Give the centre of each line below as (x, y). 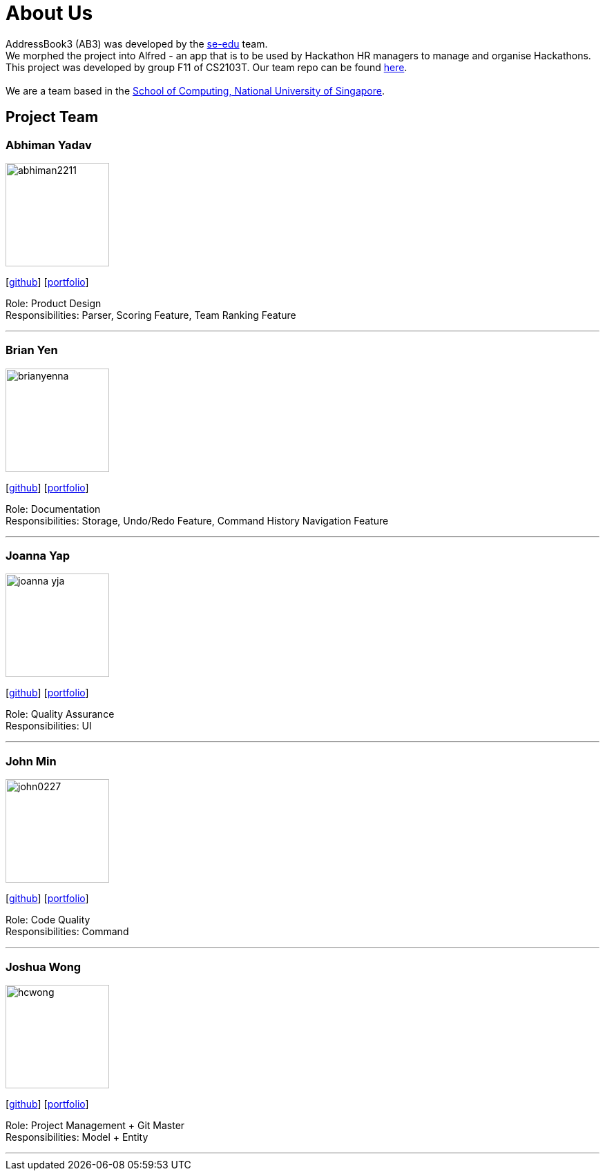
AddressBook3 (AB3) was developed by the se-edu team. (137, 43)
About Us (49, 13)
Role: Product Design (54, 303)
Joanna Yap (38, 556)
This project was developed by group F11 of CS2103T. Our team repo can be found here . (207, 67)
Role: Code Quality (48, 920)
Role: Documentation (53, 509)
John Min (31, 761)
